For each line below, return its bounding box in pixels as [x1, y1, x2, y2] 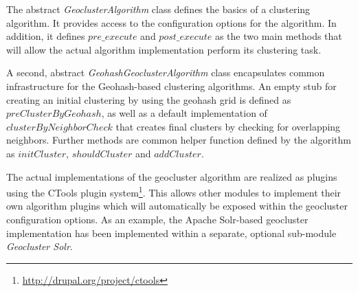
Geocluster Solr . [6, 239, 73, 254]
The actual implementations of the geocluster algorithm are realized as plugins [6, 169, 337, 183]
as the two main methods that [214, 29, 342, 43]
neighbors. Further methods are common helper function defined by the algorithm [6, 133, 351, 147]
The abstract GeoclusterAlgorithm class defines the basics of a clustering [6, 2, 311, 16]
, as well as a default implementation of [101, 106, 267, 120]
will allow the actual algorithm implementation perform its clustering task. [6, 42, 322, 56]
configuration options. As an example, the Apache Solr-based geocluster [6, 212, 309, 226]
